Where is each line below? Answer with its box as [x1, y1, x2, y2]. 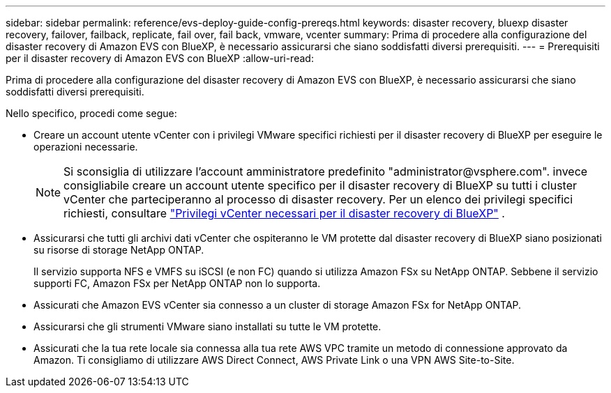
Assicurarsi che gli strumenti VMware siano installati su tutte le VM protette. [33, 321, 382, 332]
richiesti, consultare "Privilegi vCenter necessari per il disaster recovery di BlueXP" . [63, 206, 505, 220]
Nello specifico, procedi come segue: [6, 107, 177, 119]
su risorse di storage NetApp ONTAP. [33, 244, 204, 256]
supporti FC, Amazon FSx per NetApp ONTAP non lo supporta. [33, 277, 321, 289]
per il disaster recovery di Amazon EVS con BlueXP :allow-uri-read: [6, 52, 314, 64]
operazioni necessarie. [33, 141, 138, 153]
